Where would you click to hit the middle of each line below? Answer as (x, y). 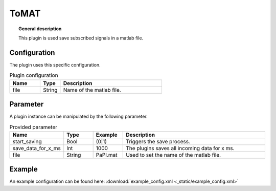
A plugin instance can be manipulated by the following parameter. (78, 116)
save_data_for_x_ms (37, 148)
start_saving (27, 141)
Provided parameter (33, 127)
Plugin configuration (34, 75)
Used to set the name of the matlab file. (174, 155)
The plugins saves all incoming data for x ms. (180, 148)
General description (40, 29)
